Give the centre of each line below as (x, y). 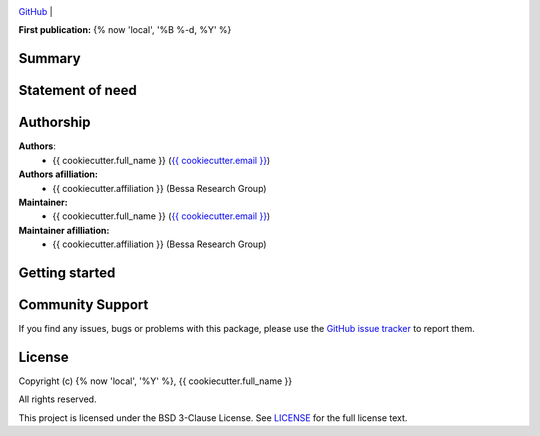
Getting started (67, 272)
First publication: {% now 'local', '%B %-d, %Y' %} (125, 30)
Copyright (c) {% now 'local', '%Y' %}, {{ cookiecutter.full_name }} (155, 381)
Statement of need (77, 90)
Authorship (54, 122)
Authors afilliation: (58, 174)
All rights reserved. (57, 399)
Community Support (83, 304)
